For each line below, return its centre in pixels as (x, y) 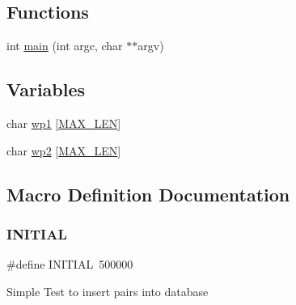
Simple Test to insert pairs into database (108, 291)
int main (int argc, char (65, 46)
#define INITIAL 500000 (70, 264)
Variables (46, 89)
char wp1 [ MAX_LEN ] (64, 123)
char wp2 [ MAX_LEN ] (64, 150)
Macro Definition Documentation (148, 194)
